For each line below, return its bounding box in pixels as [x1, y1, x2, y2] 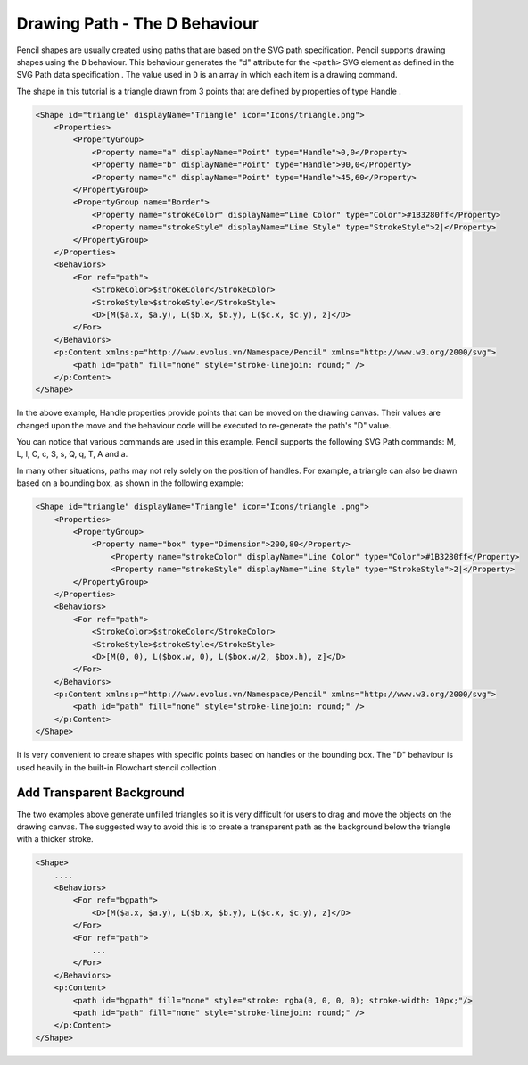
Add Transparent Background [16, 786, 185, 801]
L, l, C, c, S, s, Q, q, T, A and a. [16, 449, 128, 460]
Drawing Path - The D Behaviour [16, 13, 259, 33]
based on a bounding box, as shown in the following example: [16, 478, 244, 488]
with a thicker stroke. [16, 834, 94, 845]
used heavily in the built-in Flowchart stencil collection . [16, 761, 221, 772]
